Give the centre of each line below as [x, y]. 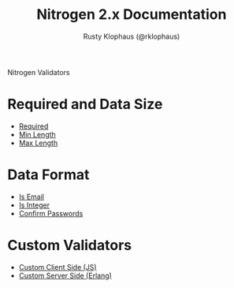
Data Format [48, 175]
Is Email [32, 196]
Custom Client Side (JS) [58, 267]
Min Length [37, 134]
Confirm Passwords [51, 213]
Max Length [38, 143]
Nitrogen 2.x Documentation [132, 15]
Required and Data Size [85, 105]
